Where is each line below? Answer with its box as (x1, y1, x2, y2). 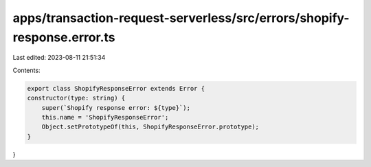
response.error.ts (12, 30, 115, 45)
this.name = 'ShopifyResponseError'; (41, 113, 169, 121)
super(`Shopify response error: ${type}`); (41, 104, 190, 111)
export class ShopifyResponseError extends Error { (27, 85, 205, 92)
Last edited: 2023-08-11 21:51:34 (12, 54, 106, 62)
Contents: (12, 66, 41, 74)
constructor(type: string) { (27, 94, 126, 102)
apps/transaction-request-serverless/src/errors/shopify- (12, 10, 350, 25)
